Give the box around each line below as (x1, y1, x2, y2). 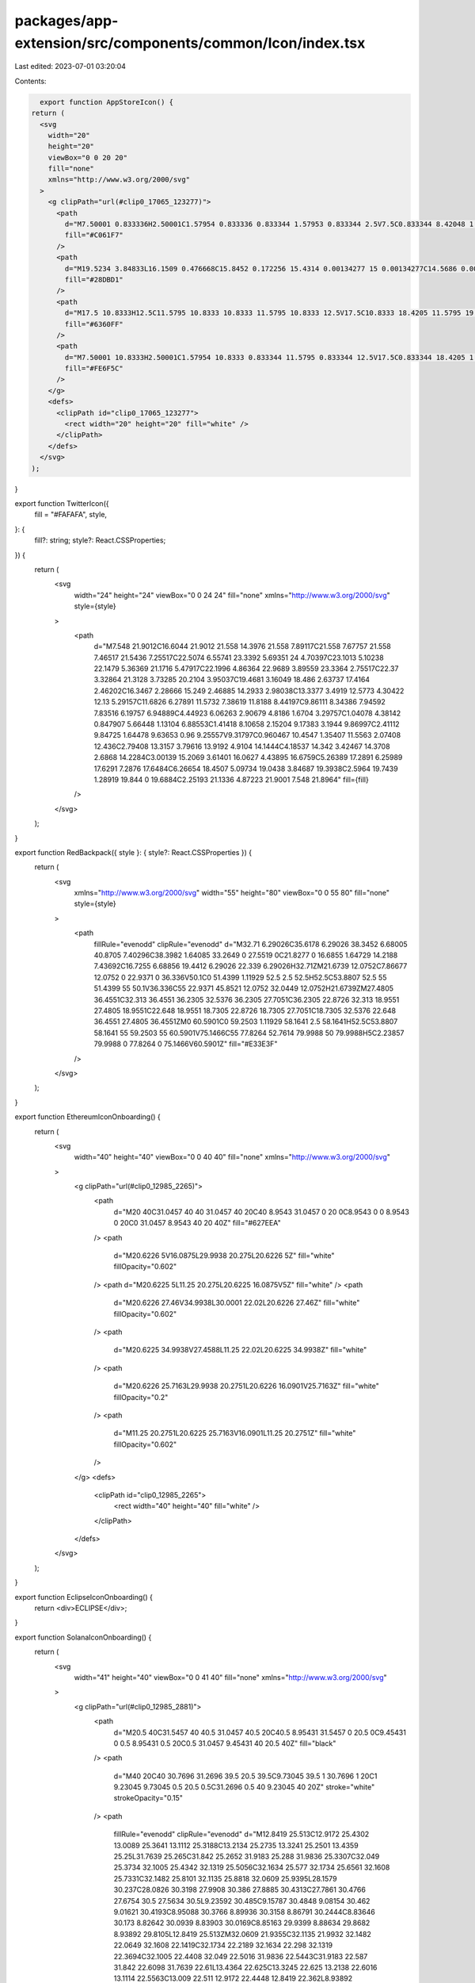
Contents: (14, 76, 47, 86)
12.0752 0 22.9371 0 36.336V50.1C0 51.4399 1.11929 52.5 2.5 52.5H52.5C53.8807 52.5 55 (93, 972, 387, 982)
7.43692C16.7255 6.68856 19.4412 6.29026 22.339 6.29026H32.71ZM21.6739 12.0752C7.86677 (93, 961, 408, 971)
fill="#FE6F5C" (64, 364, 124, 373)
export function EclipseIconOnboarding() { (14, 1592, 154, 1601)
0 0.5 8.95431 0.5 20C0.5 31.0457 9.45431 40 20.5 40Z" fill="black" (113, 1738, 336, 1748)
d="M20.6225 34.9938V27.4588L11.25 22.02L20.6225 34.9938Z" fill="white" (113, 1345, 367, 1355)
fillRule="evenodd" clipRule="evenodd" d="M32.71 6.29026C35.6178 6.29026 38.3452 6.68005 (93, 939, 408, 949)
